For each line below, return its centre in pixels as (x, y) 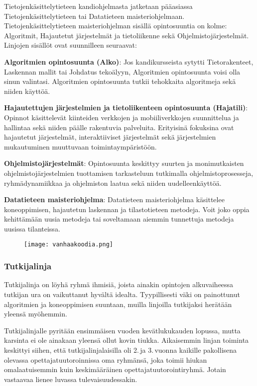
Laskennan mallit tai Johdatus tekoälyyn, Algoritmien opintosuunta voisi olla (122, 71)
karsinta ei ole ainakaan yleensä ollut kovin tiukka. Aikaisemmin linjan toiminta (127, 340)
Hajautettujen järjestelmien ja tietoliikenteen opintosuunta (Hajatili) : (126, 108)
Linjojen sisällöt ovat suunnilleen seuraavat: (70, 45)
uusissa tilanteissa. (32, 228)
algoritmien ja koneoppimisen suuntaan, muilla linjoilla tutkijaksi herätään (118, 304)
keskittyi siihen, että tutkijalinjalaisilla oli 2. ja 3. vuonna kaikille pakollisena (121, 349)
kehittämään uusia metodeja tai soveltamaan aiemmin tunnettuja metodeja (119, 219)
